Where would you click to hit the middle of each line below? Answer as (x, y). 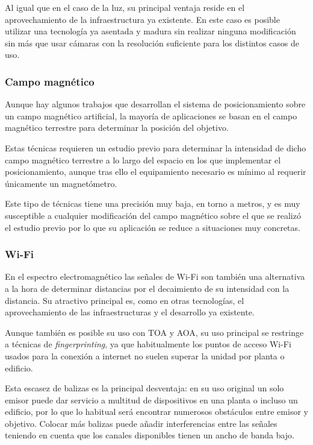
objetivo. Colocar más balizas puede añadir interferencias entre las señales (141, 423)
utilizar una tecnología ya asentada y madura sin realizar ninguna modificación (150, 31)
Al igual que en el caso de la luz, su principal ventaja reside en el (125, 7)
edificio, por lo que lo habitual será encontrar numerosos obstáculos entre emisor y (156, 412)
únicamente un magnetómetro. (61, 183)
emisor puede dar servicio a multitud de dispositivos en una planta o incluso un (151, 399)
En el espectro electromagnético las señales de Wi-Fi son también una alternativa (155, 276)
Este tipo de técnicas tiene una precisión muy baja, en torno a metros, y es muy (153, 204)
